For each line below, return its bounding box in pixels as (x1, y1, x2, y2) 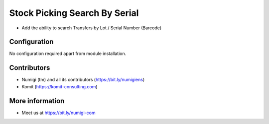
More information (9, 97, 65, 105)
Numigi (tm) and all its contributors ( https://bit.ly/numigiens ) (21, 77, 145, 83)
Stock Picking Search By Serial (9, 7, 139, 18)
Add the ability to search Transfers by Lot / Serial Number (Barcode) (21, 25, 162, 31)
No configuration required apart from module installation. (9, 51, 127, 57)
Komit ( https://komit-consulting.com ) (21, 83, 98, 89)
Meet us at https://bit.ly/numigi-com (21, 110, 96, 116)
